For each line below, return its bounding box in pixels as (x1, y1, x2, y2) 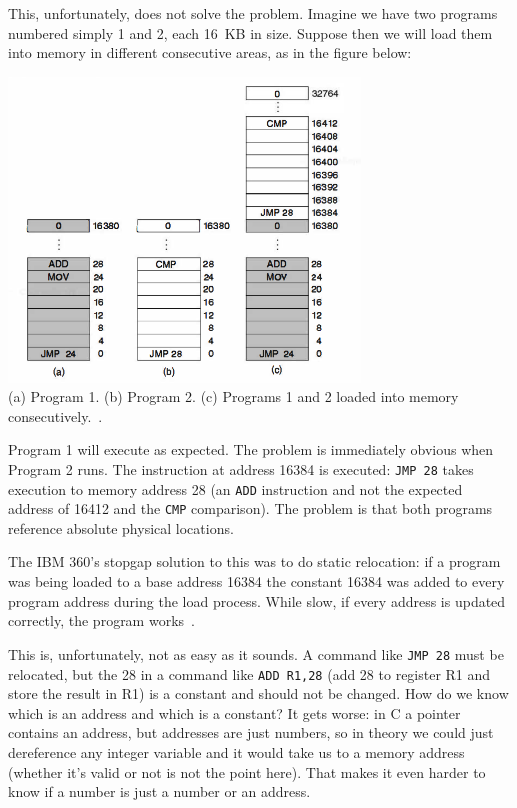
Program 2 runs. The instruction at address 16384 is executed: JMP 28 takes (8, 458, 474, 479)
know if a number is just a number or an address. (8, 781, 311, 802)
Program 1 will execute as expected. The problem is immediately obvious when (8, 439, 494, 460)
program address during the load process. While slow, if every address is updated (8, 590, 506, 611)
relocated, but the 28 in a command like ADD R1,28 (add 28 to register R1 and (8, 663, 491, 684)
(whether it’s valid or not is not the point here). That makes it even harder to (8, 761, 486, 782)
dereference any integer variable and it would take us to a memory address (8, 741, 465, 762)
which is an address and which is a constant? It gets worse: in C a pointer (8, 702, 461, 723)
